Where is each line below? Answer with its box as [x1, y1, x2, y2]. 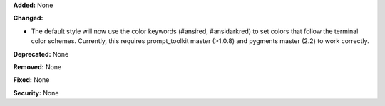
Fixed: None [13, 76, 50, 84]
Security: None [13, 88, 59, 97]
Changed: [13, 14, 43, 23]
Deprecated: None [13, 49, 69, 58]
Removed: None [13, 62, 62, 71]
